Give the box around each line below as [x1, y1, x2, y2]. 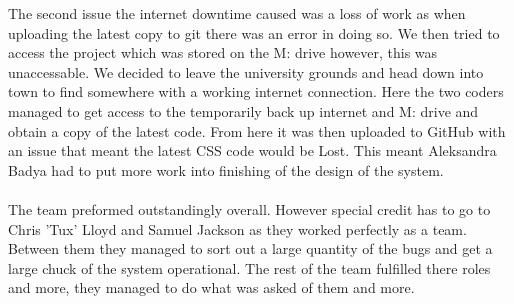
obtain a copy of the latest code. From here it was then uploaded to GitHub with [8, 120, 506, 141]
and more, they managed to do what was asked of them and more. [8, 277, 415, 298]
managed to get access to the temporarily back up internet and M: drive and [8, 100, 479, 121]
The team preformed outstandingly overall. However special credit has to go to [8, 198, 491, 219]
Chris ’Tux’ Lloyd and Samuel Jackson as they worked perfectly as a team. [8, 218, 467, 239]
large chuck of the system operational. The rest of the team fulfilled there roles [8, 257, 491, 278]
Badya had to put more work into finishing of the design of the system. [8, 159, 444, 180]
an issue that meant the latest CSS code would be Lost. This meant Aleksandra [8, 140, 497, 161]
